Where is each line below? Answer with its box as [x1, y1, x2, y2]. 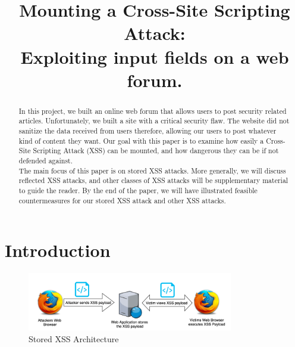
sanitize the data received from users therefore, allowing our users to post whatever [18, 126, 277, 136]
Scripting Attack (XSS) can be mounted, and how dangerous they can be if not [33, 145, 279, 156]
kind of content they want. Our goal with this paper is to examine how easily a [18, 135, 264, 145]
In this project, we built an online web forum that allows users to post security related [18, 106, 287, 116]
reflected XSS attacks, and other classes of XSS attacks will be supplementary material [18, 175, 288, 185]
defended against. [18, 156, 73, 166]
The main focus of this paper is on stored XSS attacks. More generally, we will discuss [18, 165, 286, 175]
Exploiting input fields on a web [20, 44, 289, 69]
